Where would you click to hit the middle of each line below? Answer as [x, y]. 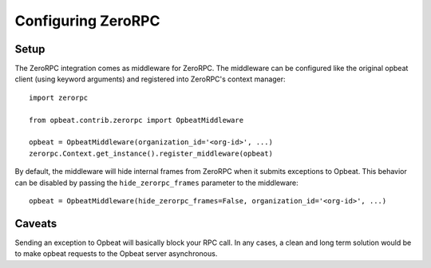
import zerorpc [59, 97]
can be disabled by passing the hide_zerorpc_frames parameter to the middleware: [156, 183]
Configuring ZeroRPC [87, 21]
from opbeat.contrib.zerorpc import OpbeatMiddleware [136, 120]
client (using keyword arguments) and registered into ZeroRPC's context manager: [150, 79]
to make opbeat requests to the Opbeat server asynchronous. [116, 254]
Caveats [36, 223]
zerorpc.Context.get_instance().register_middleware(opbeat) [151, 153]
